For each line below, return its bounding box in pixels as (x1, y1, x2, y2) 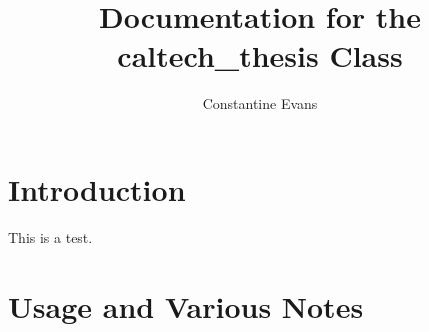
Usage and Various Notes (8, 285, 364, 326)
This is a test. (8, 226, 93, 247)
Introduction (8, 168, 186, 209)
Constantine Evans (202, 93, 318, 114)
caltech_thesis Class (117, 35, 403, 76)
